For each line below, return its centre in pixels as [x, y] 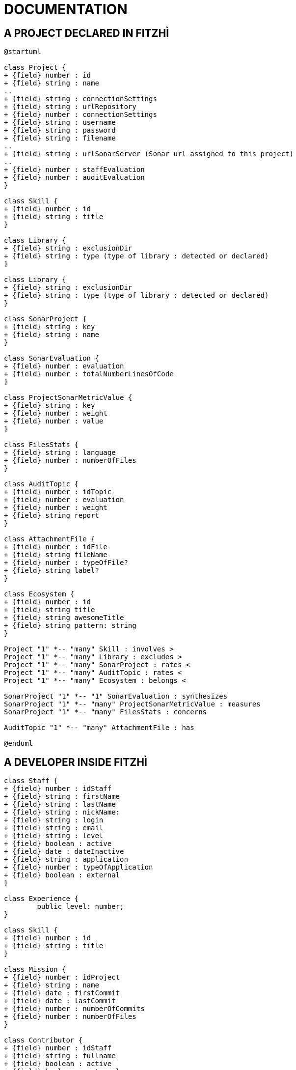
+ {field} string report [52, 516]
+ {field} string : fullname [60, 1056]
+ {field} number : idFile [56, 547]
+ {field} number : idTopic [58, 492]
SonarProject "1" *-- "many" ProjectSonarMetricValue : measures [132, 704]
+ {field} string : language [60, 453]
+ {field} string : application [66, 859]
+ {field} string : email [54, 828]
